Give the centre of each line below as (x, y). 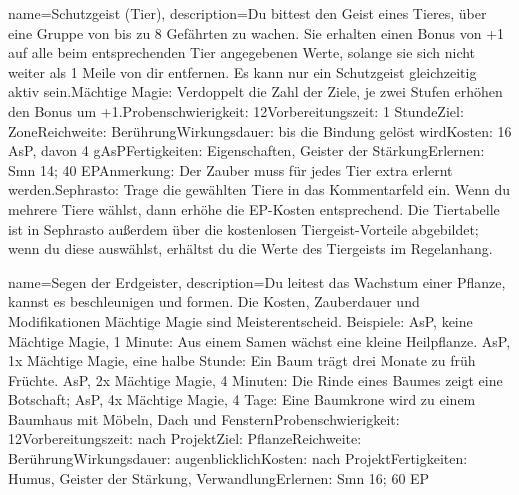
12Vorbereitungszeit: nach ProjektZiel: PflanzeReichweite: (185, 438)
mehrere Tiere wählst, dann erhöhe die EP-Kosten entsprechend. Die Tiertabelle (254, 208)
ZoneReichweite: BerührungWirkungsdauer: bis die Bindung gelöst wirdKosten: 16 (260, 130)
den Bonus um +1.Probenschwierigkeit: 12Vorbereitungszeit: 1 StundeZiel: (236, 110)
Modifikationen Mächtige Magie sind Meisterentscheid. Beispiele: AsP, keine (240, 320)
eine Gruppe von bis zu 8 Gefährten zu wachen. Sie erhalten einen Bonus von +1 (256, 32)
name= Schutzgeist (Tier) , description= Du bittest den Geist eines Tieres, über (247, 13)
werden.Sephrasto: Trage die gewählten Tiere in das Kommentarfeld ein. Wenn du (259, 189)
